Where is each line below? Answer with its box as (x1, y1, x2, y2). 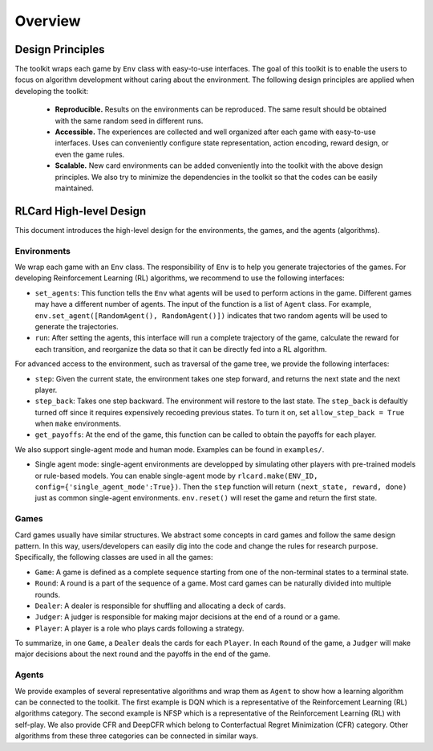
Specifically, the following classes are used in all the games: (14, 553, 213, 562)
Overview (14, 12, 81, 30)
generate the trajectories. (34, 321, 119, 331)
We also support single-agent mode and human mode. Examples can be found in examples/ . (14, 444, 325, 454)
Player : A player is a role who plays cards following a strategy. (34, 623, 245, 633)
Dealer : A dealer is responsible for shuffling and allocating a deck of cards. (34, 601, 286, 610)
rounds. (34, 590, 60, 599)
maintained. (55, 183, 94, 193)
